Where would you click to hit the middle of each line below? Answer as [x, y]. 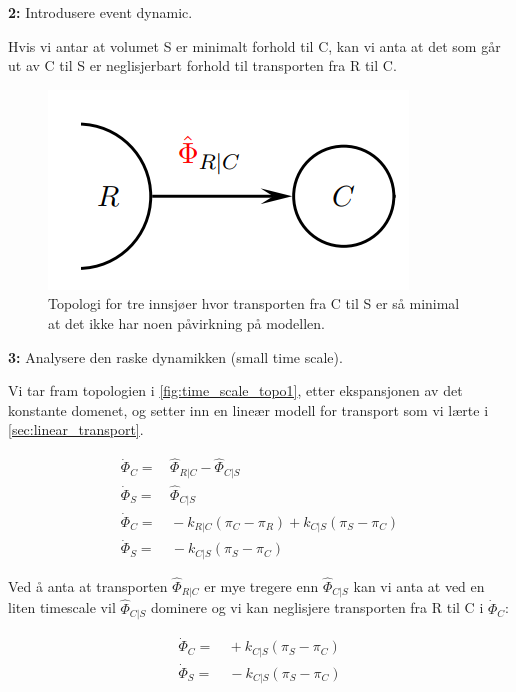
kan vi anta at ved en [419, 585]
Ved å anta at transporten [88, 585]
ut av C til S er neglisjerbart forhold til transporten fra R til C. [202, 65]
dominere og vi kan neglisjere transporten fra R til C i [317, 607]
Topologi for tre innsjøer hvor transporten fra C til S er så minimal [254, 303]
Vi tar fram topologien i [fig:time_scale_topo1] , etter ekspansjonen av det [235, 390]
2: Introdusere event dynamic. [100, 12]
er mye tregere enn [261, 585]
